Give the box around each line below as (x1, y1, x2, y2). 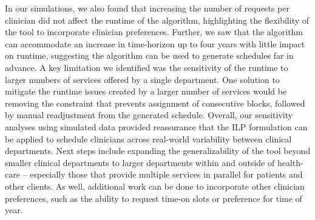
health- (277, 156, 303, 168)
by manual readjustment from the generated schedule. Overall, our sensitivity (5, 108, 293, 121)
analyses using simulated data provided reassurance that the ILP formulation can (5, 120, 308, 133)
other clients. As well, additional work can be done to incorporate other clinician (5, 179, 305, 192)
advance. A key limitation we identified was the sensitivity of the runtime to (5, 61, 288, 73)
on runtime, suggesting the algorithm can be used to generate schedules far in (5, 49, 294, 62)
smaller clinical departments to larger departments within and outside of (5, 156, 275, 168)
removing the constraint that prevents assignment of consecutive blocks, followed (5, 96, 305, 109)
